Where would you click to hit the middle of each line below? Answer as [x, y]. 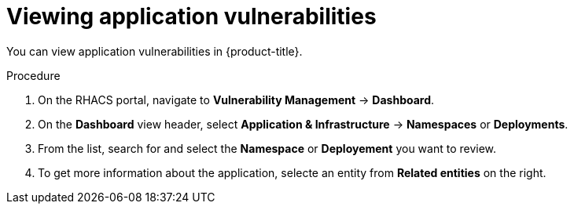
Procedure [33, 75]
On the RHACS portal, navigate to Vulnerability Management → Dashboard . [236, 100]
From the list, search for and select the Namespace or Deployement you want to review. [267, 148]
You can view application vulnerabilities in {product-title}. [155, 51]
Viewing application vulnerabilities [191, 16]
